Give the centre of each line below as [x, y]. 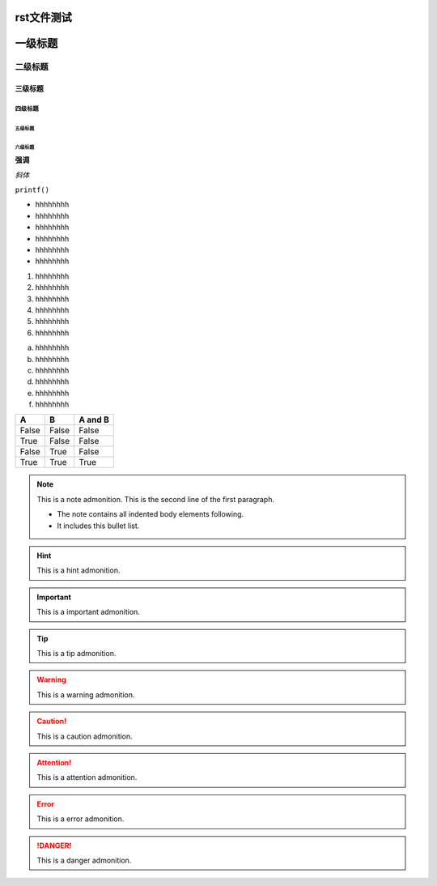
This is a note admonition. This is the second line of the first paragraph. [156, 499]
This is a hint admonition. [78, 570]
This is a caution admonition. [85, 736]
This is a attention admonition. [87, 777]
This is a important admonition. [89, 612]
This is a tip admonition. [76, 653]
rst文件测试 [44, 17]
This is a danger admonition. [84, 860]
